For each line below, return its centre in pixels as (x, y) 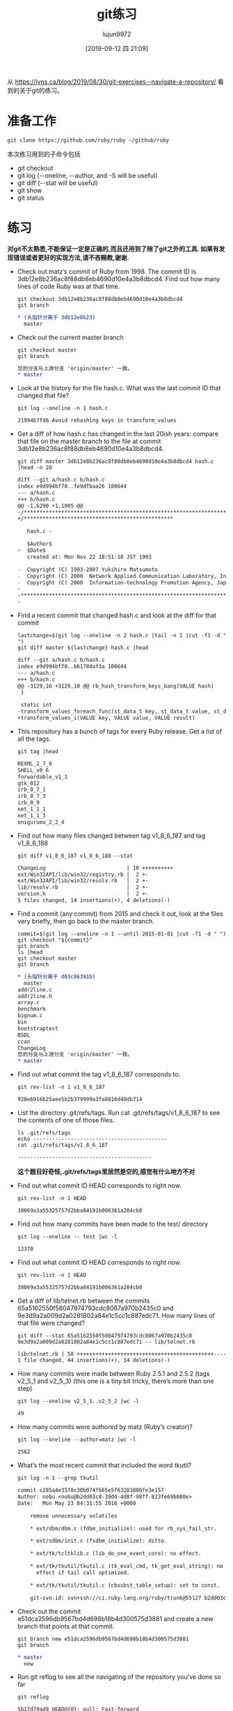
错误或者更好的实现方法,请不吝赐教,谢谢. (71, 257)
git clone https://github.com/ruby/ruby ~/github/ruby (88, 140)
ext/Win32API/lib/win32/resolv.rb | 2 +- (83, 881)
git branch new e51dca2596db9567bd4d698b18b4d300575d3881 (103, 1639)
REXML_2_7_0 (34, 764)
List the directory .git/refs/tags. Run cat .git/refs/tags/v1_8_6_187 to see (119, 1113)
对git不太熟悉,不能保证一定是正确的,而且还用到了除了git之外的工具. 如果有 (113, 249)
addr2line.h (34, 996)
